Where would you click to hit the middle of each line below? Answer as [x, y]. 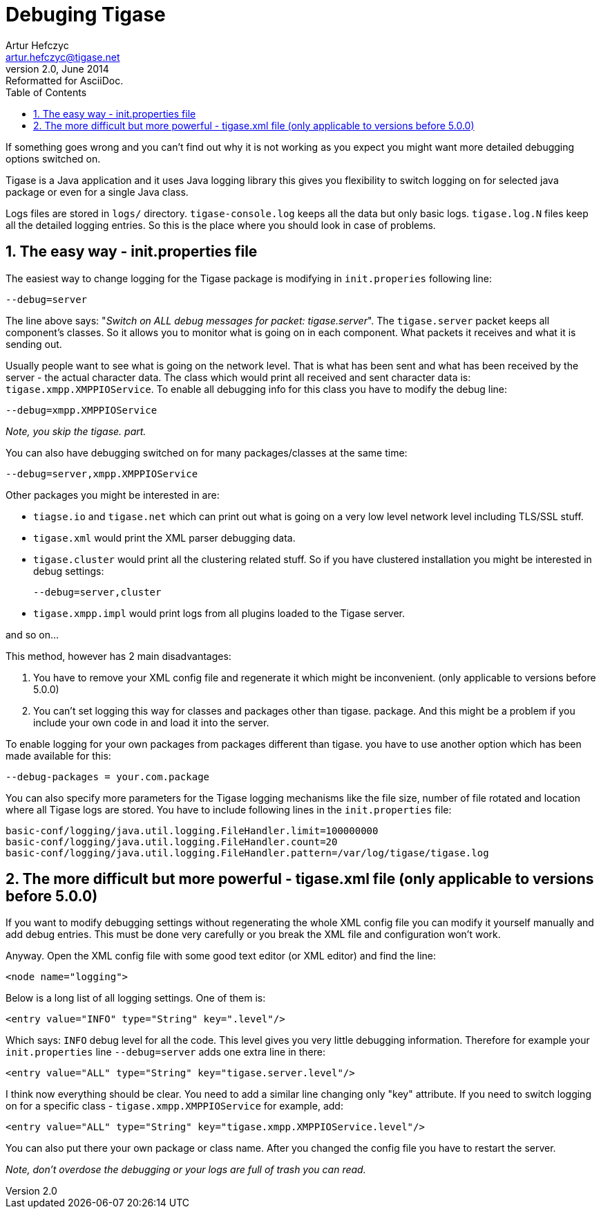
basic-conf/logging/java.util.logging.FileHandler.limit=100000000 [192, 830]
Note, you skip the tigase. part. [76, 431]
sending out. [34, 344]
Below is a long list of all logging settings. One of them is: [136, 998]
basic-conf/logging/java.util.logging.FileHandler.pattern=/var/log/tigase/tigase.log [247, 853]
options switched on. [53, 158]
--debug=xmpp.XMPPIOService [82, 410]
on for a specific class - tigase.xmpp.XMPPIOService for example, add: [174, 1106]
